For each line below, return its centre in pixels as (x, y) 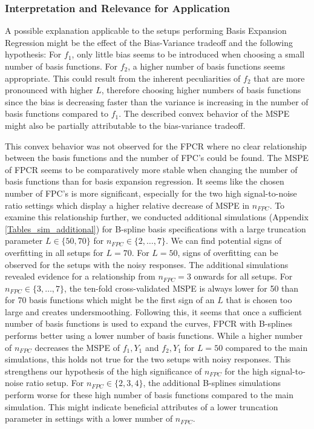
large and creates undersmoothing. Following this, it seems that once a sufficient (154, 311)
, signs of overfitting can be (228, 252)
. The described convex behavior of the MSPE (204, 113)
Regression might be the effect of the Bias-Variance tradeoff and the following (149, 42)
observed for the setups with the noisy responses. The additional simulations (147, 264)
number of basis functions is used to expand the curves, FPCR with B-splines (149, 323)
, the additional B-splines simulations (212, 383)
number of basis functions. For (61, 66)
